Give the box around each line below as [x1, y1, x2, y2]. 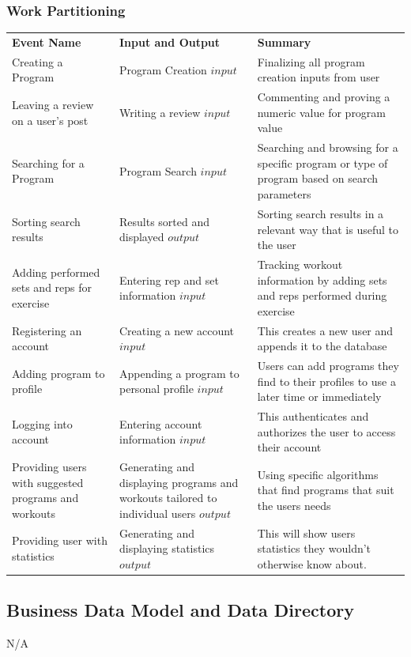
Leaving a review [12, 96, 94, 113]
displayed [119, 228, 164, 245]
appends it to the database [257, 338, 387, 354]
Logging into [12, 415, 73, 432]
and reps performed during [257, 287, 387, 304]
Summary [257, 33, 311, 50]
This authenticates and [257, 408, 369, 425]
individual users [119, 504, 196, 521]
